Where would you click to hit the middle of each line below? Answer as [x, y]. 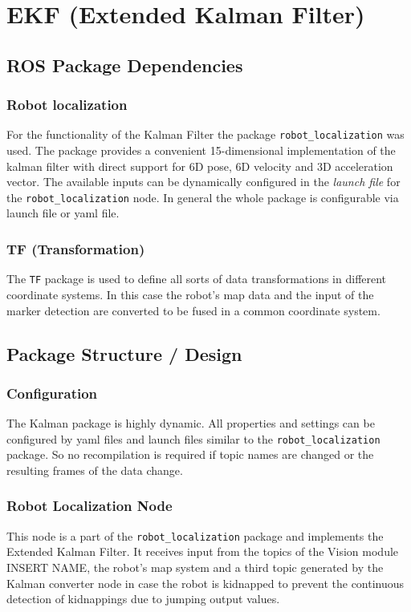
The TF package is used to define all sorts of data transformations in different [197, 279]
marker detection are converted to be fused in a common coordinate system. [193, 310]
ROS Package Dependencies [125, 65]
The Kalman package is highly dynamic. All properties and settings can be [191, 423]
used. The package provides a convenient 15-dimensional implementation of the [201, 150]
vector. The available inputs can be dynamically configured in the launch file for [203, 182]
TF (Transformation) [76, 248]
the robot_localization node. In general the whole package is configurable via [203, 197]
